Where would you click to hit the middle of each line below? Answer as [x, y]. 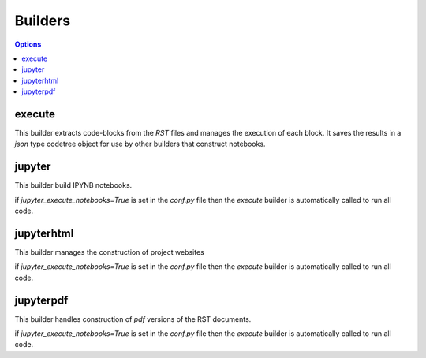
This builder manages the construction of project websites [109, 252]
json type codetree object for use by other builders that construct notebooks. [140, 144]
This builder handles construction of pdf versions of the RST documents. [133, 319]
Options [28, 44]
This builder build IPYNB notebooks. [73, 185]
